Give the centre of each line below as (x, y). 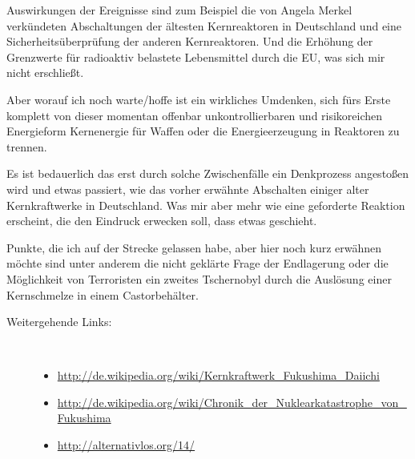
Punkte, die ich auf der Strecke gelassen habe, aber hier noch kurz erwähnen (194, 247)
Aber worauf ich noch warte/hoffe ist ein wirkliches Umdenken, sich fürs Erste (199, 99)
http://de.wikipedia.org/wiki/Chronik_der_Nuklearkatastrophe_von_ (232, 402)
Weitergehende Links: (59, 322)
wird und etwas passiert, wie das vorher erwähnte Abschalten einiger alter (188, 189)
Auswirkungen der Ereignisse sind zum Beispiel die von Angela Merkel (179, 10)
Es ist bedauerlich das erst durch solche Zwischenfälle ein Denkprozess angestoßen (208, 173)
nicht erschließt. (45, 72)
